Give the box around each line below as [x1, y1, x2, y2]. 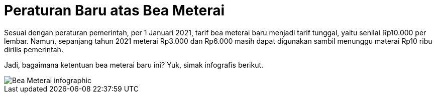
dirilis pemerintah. [4, 45, 63, 54]
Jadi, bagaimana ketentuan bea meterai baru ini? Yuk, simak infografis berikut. [4, 60, 264, 69]
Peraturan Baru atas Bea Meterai [4, 2, 225, 19]
